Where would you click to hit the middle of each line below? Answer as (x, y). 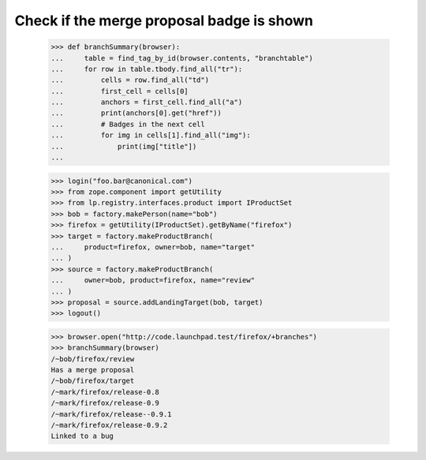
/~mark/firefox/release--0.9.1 (112, 414)
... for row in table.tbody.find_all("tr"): (147, 69)
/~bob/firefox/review (93, 359)
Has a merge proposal (93, 370)
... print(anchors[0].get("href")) (136, 113)
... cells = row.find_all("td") (130, 80)
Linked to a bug (82, 436)
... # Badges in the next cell (128, 124)
